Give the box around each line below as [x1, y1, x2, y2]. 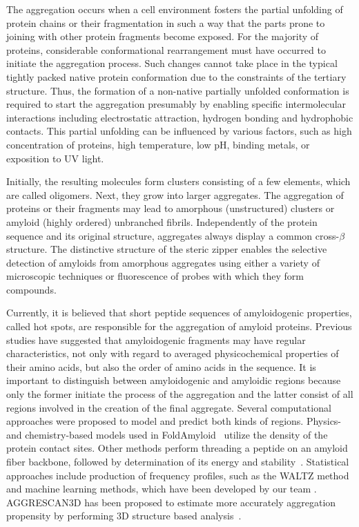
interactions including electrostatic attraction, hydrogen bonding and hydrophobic [6, 110, 353, 124]
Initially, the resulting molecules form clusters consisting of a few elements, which [6, 174, 351, 189]
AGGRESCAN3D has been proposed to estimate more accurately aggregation [6, 495, 336, 509]
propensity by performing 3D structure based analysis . [6, 508, 242, 523]
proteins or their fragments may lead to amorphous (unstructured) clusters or [6, 201, 335, 215]
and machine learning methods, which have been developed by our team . [6, 481, 317, 496]
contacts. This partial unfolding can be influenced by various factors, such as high [6, 124, 352, 138]
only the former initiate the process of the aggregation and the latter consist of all [6, 387, 353, 401]
